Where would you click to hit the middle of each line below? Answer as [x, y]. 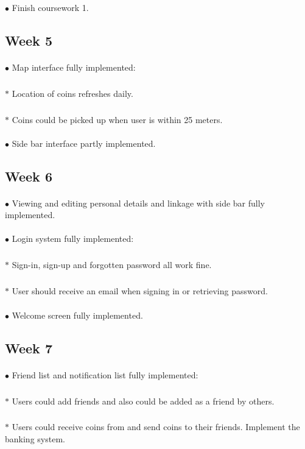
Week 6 [29, 176]
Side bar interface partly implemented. [84, 143]
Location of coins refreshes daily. [72, 93]
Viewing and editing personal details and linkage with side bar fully [138, 203]
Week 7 [29, 348]
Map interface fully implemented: [74, 67]
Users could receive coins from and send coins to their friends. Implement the [156, 427]
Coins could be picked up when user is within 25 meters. [117, 119]
